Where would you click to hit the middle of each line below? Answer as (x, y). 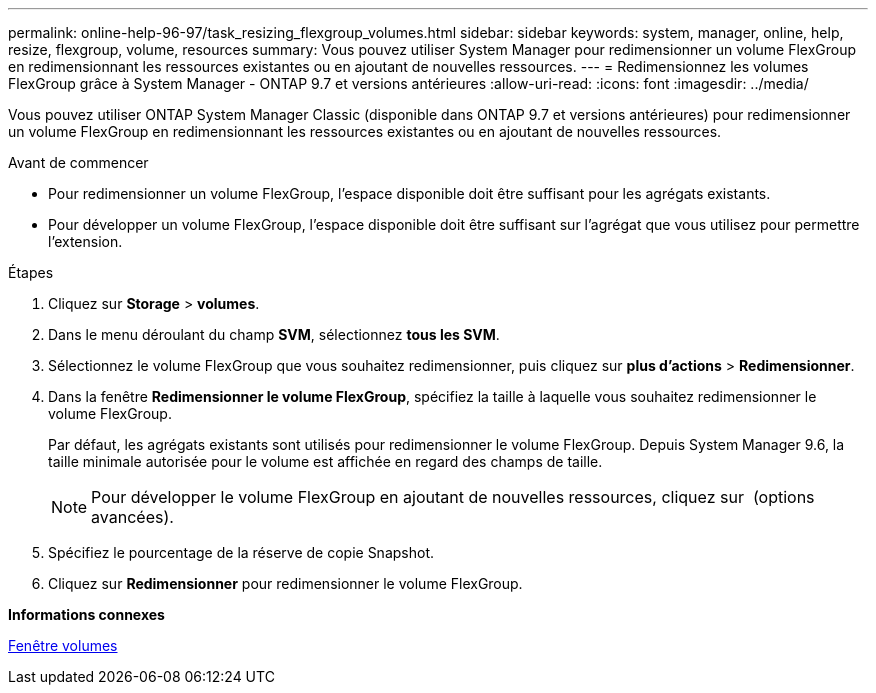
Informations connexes (86, 614)
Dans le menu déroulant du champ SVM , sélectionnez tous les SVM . (274, 334)
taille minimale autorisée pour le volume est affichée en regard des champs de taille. (325, 461)
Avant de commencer (78, 162)
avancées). (132, 517)
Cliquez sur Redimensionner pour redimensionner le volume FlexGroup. (285, 583)
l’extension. (85, 241)
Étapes (31, 272)
